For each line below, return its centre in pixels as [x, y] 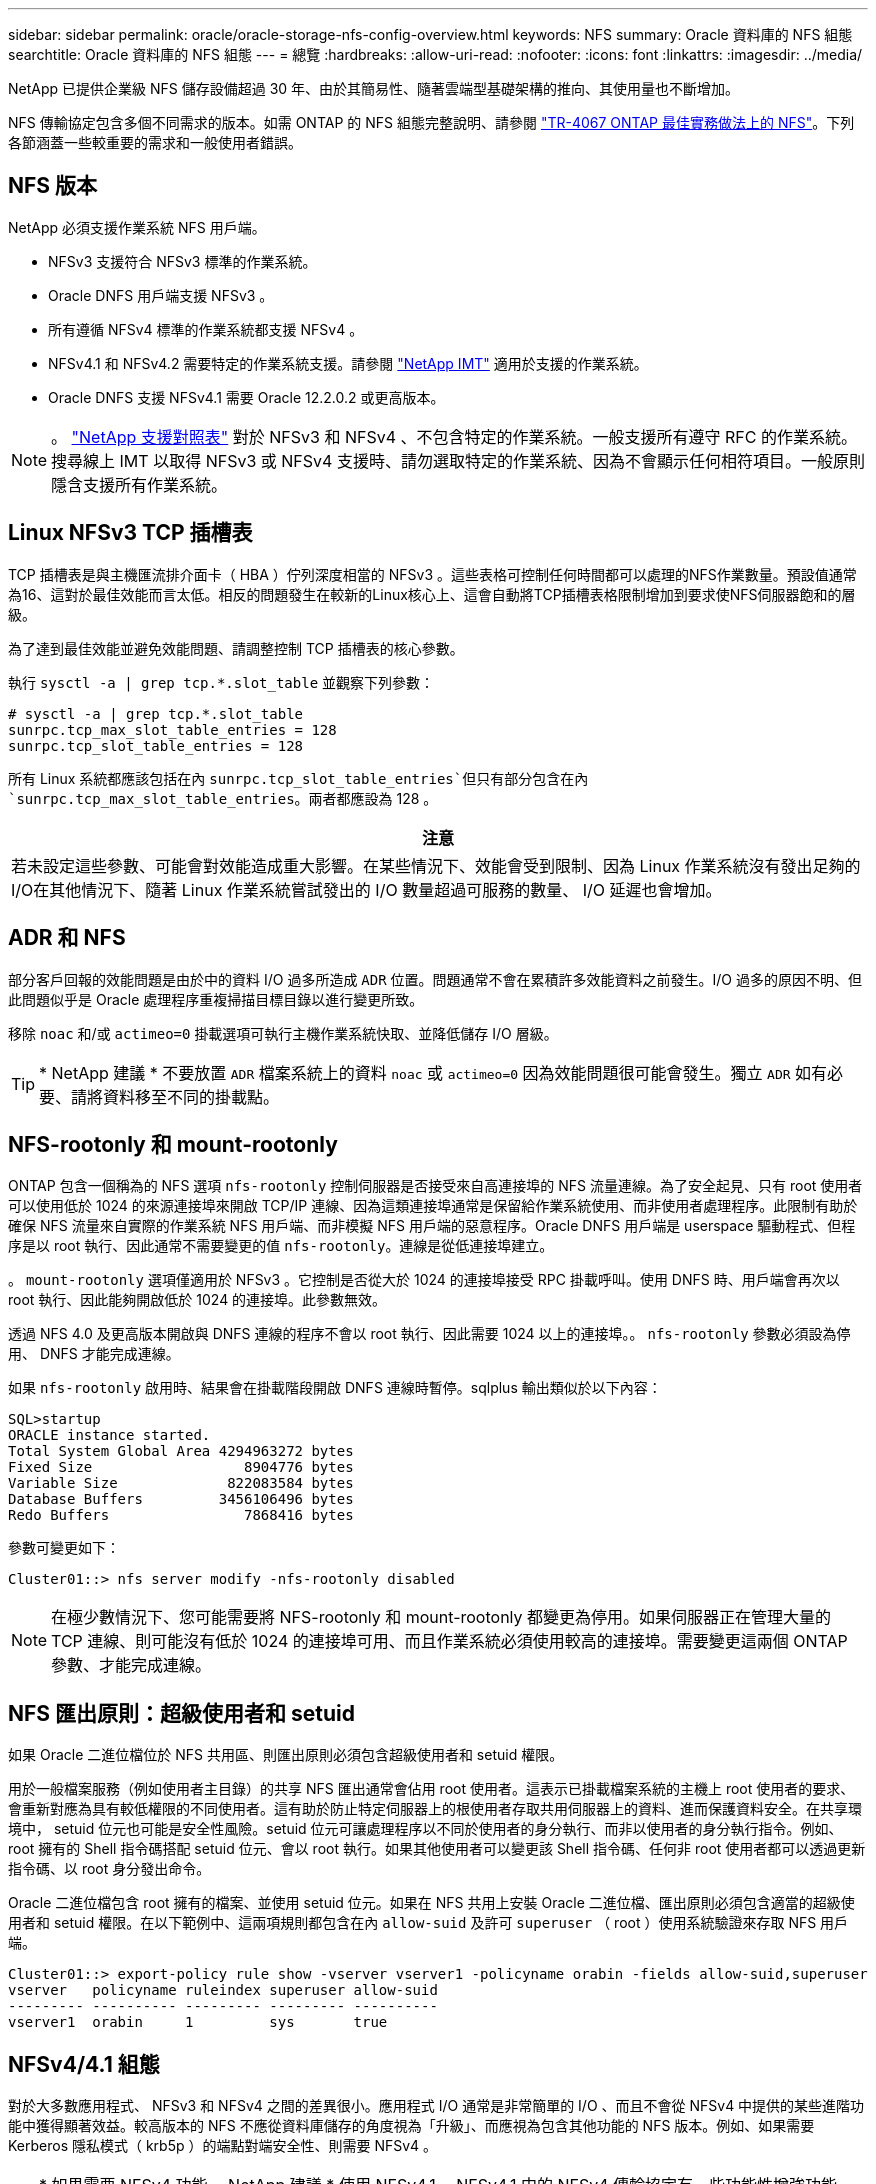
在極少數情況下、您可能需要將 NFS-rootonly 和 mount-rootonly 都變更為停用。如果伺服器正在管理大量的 [441, 1617]
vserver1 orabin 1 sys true [198, 2022]
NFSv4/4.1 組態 [84, 2064]
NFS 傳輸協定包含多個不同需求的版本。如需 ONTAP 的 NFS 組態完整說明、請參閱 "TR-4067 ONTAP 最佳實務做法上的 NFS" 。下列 [431, 122]
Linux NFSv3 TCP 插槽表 [130, 533]
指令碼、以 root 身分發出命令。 [109, 1869]
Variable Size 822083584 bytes [181, 1483]
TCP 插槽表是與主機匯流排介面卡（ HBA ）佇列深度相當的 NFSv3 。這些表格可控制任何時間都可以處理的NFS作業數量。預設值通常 [432, 574]
